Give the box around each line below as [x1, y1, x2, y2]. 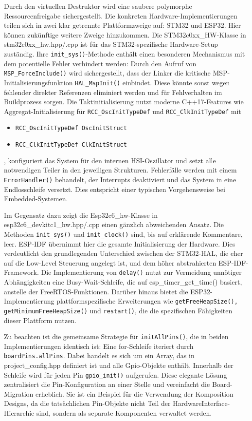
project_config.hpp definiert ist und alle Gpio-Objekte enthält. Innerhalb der [4, 360, 234, 370]
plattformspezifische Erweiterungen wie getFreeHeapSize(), [56, 296, 238, 306]
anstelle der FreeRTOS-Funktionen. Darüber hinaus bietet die [4, 286, 188, 296]
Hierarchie [4, 408, 35, 418]
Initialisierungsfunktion [4, 77, 73, 87]
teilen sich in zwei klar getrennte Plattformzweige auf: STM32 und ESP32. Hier [4, 20, 241, 30]
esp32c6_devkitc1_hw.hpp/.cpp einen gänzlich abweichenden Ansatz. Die [4, 219, 224, 230]
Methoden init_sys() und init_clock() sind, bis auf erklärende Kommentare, [4, 229, 243, 239]
